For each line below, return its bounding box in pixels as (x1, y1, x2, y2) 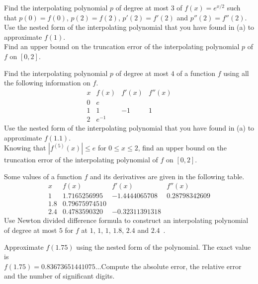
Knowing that (4, 142, 46, 153)
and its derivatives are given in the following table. (90, 171, 245, 181)
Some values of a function (4, 171, 82, 181)
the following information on (4, 77, 90, 88)
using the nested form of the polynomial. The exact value (76, 241, 251, 252)
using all (223, 68, 249, 78)
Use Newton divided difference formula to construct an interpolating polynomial (4, 215, 249, 225)
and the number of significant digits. (4, 271, 115, 281)
